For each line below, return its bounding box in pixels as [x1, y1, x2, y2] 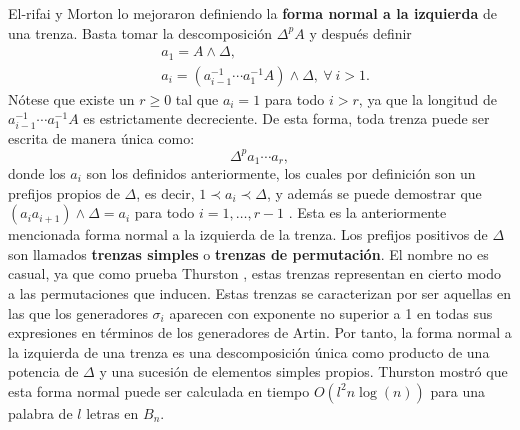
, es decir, [136, 182, 195, 203]
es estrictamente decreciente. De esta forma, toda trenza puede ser [83, 108, 490, 129]
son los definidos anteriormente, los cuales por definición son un [86, 163, 476, 183]
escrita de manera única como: [8, 128, 195, 149]
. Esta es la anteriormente [288, 202, 447, 223]
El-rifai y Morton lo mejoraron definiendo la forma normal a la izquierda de [8, 3, 497, 23]
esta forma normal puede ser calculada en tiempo [8, 380, 310, 401]
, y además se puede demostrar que [266, 182, 482, 203]
